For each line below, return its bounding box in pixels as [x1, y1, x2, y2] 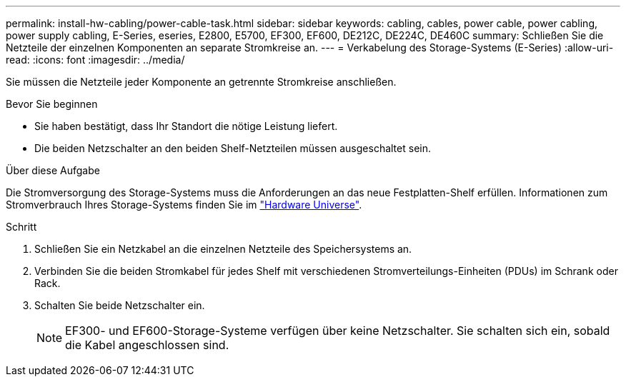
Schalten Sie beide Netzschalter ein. [34, 299, 205, 311]
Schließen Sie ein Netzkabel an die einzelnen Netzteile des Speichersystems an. [34, 243, 412, 255]
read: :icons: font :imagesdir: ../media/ [6, 54, 185, 66]
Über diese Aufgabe [6, 164, 100, 176]
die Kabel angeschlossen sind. [65, 338, 229, 352]
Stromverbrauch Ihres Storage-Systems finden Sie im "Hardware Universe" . [6, 198, 362, 211]
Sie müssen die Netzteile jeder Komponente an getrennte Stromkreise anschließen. [6, 76, 397, 88]
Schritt [6, 221, 37, 233]
